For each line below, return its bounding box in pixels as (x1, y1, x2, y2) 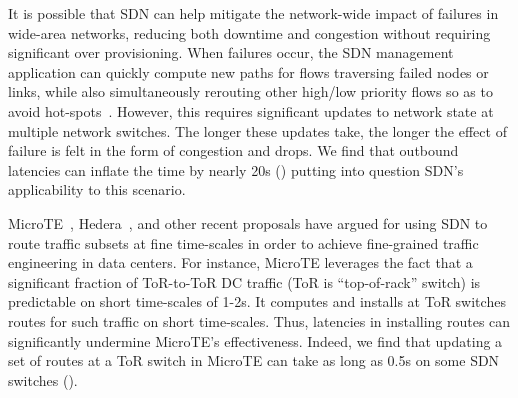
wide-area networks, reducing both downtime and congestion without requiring (8, 22, 491, 43)
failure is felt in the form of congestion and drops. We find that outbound (8, 140, 459, 161)
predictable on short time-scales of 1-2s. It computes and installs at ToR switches (8, 291, 506, 312)
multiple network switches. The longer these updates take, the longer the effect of (8, 120, 507, 141)
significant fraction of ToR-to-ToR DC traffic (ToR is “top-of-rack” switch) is (8, 271, 481, 292)
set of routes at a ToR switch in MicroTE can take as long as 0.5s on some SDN (8, 350, 500, 371)
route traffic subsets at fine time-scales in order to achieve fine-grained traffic (8, 232, 479, 253)
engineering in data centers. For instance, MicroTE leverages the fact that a (8, 252, 473, 273)
